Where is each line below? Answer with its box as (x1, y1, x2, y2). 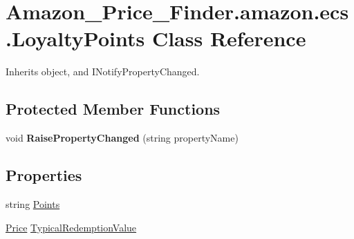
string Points (6, 196, 60, 211)
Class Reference (151, 24, 306, 52)
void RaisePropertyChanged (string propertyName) (6, 131, 239, 145)
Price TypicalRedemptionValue (6, 220, 137, 234)
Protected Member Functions (6, 98, 221, 119)
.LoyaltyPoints (6, 24, 145, 52)
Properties (6, 164, 82, 186)
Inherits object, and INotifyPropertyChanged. (6, 64, 200, 79)
